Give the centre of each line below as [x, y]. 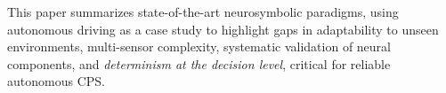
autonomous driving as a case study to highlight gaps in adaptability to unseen [223, 29]
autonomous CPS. [56, 81]
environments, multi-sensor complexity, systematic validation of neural [199, 46]
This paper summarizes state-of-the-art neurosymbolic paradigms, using [203, 12]
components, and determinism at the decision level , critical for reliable [199, 63]
